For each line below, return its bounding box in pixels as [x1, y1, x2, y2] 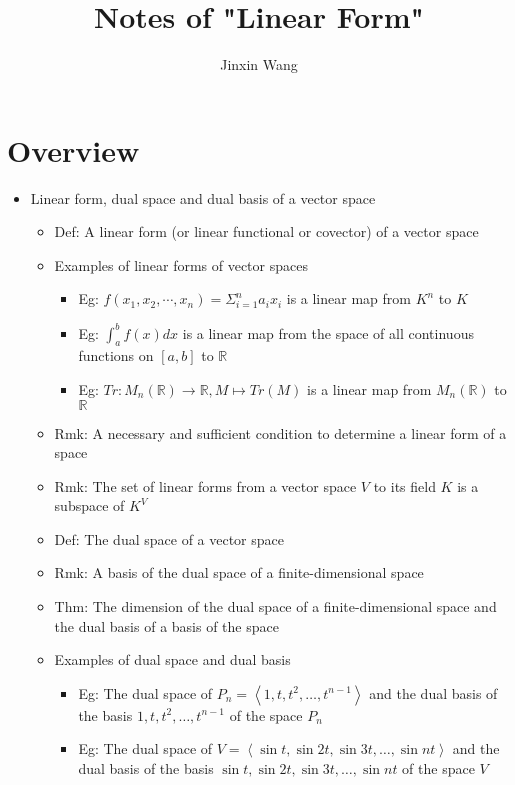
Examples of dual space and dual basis [54, 649, 291, 670]
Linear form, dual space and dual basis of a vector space [30, 187, 376, 208]
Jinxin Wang [220, 54, 298, 75]
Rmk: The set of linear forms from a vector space [54, 475, 357, 496]
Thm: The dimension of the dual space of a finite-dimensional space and [54, 596, 497, 617]
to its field [373, 475, 436, 496]
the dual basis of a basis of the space [54, 615, 279, 636]
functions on [78, 345, 154, 366]
